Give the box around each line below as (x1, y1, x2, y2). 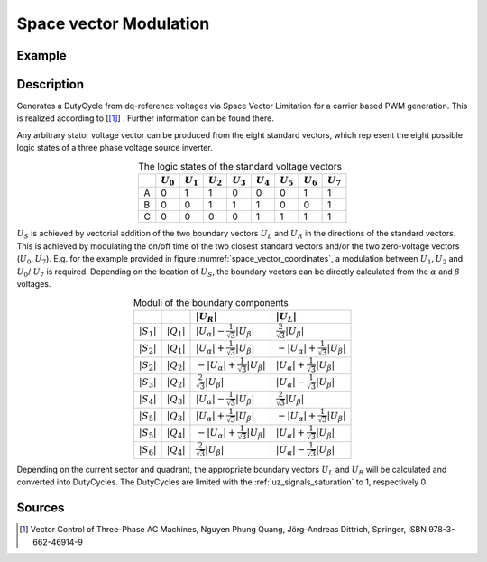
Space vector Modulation (16, 14, 210, 33)
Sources (16, 501, 65, 516)
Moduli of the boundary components (133, 296, 289, 309)
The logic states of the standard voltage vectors (138, 160, 343, 172)
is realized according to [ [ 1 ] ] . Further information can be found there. (16, 113, 274, 124)
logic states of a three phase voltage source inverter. (16, 143, 213, 153)
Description (16, 77, 85, 92)
